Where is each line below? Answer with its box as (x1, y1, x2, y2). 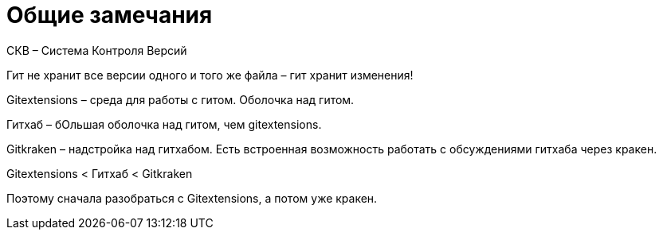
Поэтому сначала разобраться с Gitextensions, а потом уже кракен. (6, 191, 378, 205)
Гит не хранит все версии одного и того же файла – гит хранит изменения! (6, 68, 414, 82)
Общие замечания (6, 2, 213, 29)
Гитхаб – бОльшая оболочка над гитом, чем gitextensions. (6, 117, 322, 131)
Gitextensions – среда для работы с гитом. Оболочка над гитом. (6, 92, 355, 106)
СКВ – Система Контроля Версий (6, 43, 187, 57)
